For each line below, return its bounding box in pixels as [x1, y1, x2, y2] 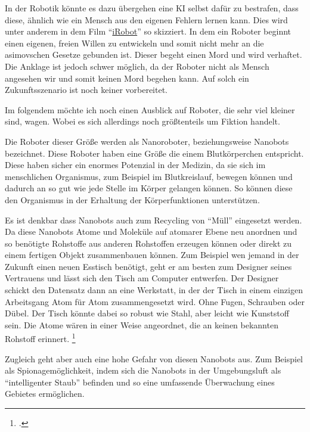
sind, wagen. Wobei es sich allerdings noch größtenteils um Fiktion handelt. [5, 115, 280, 128]
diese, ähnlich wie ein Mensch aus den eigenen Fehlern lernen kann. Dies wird [5, 13, 288, 26]
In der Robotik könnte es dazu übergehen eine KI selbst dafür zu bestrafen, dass [5, 2, 299, 14]
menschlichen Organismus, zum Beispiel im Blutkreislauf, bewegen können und [5, 170, 293, 182]
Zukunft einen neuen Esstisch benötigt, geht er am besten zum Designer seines [5, 260, 292, 272]
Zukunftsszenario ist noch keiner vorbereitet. [5, 83, 168, 96]
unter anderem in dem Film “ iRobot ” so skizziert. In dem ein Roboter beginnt [5, 25, 292, 38]
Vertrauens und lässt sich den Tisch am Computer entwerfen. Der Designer [5, 272, 279, 284]
